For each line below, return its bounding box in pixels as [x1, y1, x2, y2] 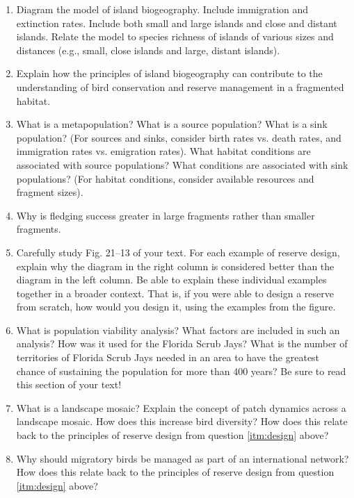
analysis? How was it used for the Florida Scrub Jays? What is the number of [16, 336, 348, 351]
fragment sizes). [16, 185, 83, 199]
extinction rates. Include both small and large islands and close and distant [16, 15, 337, 30]
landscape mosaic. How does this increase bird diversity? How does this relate [16, 414, 348, 429]
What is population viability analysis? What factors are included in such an [16, 322, 340, 337]
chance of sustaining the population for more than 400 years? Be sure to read [16, 363, 346, 378]
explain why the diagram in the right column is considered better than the [16, 258, 335, 273]
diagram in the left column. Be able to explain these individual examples [16, 272, 327, 287]
